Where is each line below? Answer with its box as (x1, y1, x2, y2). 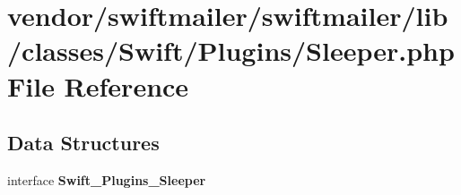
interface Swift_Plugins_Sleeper (7, 170, 206, 189)
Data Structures (7, 129, 160, 157)
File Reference (7, 67, 189, 104)
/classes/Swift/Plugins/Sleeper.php (7, 32, 455, 69)
